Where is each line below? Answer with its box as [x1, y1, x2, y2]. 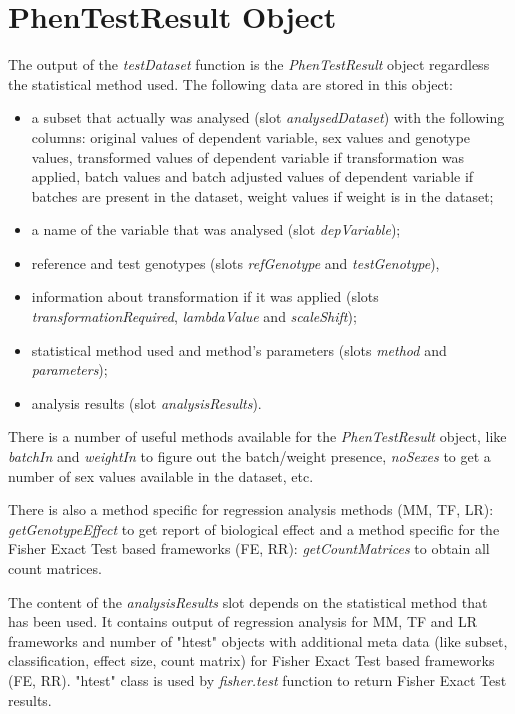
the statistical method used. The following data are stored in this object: [8, 73, 453, 94]
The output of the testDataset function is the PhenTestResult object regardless [8, 54, 490, 75]
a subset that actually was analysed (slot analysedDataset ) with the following [31, 107, 505, 128]
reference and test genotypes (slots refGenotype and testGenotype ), [31, 252, 440, 273]
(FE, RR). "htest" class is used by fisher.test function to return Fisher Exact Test [8, 669, 507, 690]
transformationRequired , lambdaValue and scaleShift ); [31, 306, 357, 327]
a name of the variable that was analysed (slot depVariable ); [31, 219, 401, 240]
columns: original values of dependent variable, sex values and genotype [31, 126, 471, 147]
